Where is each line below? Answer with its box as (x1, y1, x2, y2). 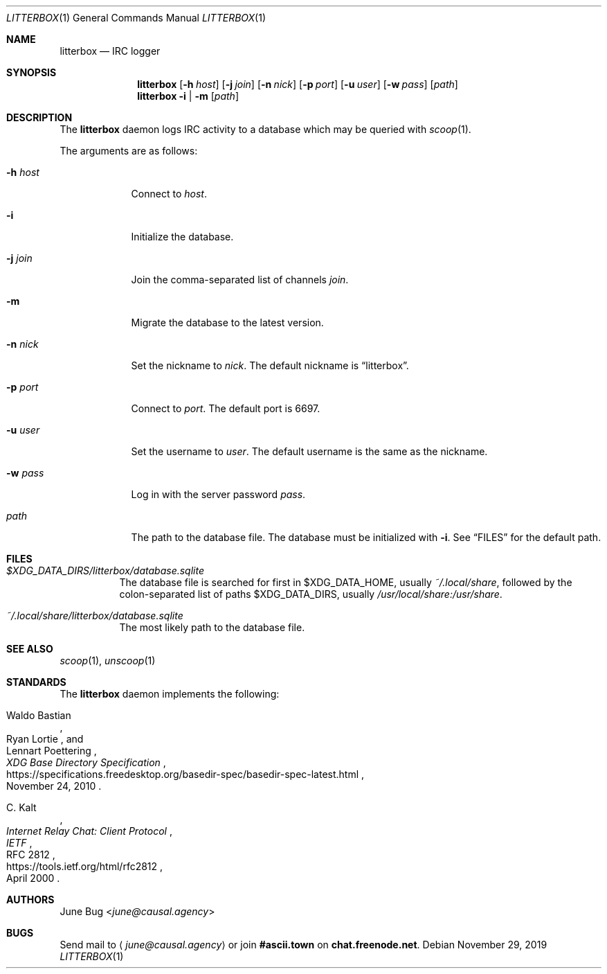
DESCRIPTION (6, 112, 73, 123)
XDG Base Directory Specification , (6, 756, 166, 768)
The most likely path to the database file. (119, 621, 305, 633)
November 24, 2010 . (6, 780, 102, 792)
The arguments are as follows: (60, 145, 198, 157)
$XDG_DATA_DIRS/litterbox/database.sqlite (6, 565, 204, 576)
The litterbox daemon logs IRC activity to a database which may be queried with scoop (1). (60, 123, 471, 135)
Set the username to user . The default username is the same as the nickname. (131, 445, 488, 457)
